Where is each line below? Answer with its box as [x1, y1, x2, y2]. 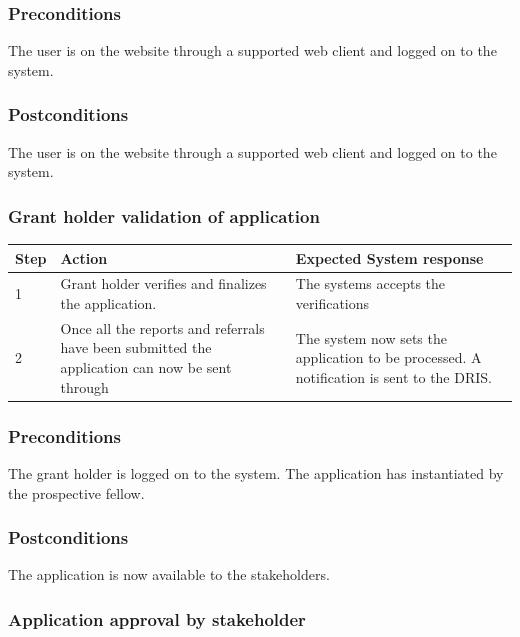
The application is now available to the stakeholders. [8, 564, 330, 585]
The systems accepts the [295, 273, 446, 294]
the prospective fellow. [8, 482, 145, 503]
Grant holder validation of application [8, 203, 320, 228]
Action [60, 247, 108, 268]
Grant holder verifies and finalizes [60, 273, 267, 294]
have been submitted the [60, 337, 212, 358]
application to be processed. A [295, 347, 482, 368]
